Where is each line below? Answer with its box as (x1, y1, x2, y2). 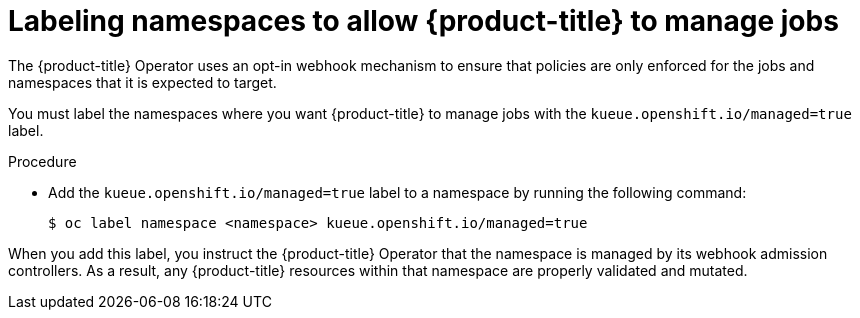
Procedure (8, 152, 77, 170)
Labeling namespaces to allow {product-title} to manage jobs (8, 4, 839, 38)
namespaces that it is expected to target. (8, 73, 277, 91)
